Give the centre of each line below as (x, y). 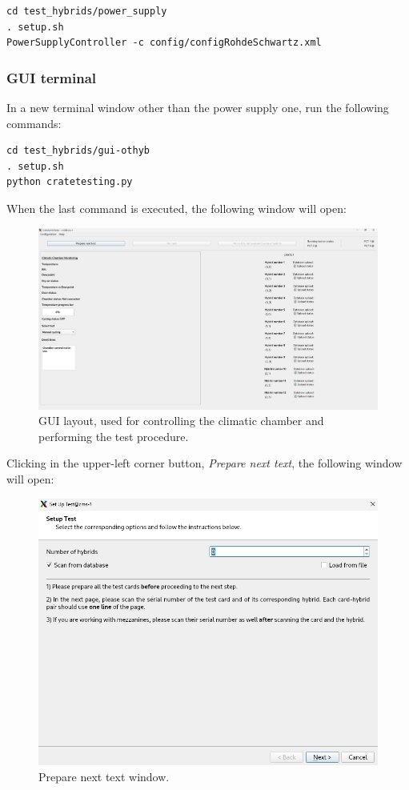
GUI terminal (52, 77)
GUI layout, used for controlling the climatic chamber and (181, 421)
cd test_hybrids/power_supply (87, 11)
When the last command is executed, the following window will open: (176, 208)
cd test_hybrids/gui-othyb (78, 151)
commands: (34, 123)
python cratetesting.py (70, 182)
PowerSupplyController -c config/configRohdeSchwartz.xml (164, 43)
